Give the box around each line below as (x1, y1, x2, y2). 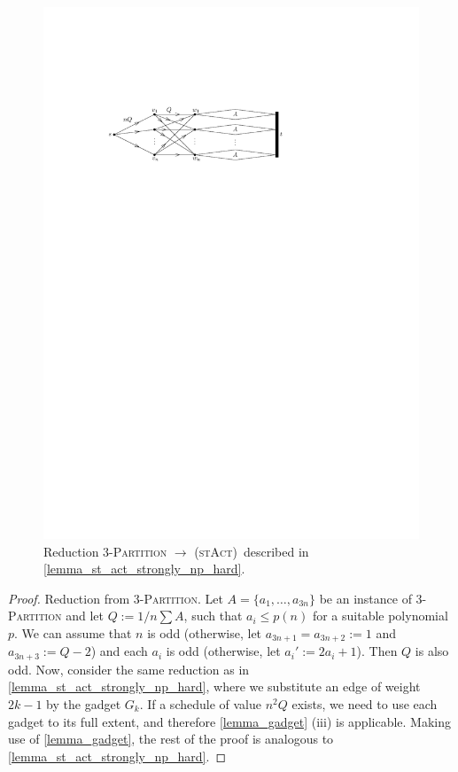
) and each (90, 642, 148, 660)
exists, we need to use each (291, 694, 438, 713)
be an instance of (319, 589, 412, 607)
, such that (183, 606, 243, 625)
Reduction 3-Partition (43, 542, 167, 560)
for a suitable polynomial (312, 606, 448, 625)
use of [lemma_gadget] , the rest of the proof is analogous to (8, 729, 334, 748)
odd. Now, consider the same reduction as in (8, 659, 250, 678)
